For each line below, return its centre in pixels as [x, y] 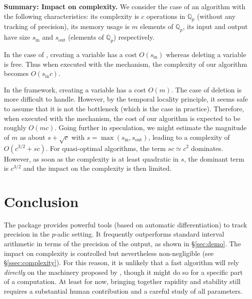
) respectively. [134, 37]
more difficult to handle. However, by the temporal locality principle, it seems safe [126, 99]
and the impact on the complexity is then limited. [97, 168]
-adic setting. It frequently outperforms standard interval [140, 234]
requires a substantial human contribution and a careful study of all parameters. [123, 291]
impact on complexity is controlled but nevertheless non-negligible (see [109, 253]
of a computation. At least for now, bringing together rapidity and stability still [122, 281]
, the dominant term [214, 158]
